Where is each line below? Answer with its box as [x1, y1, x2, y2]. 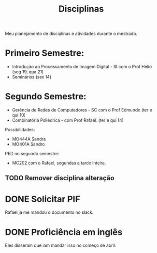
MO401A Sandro [12, 142, 45, 147]
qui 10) [12, 112, 26, 118]
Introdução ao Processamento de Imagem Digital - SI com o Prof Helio [12, 64, 152, 70]
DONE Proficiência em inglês [5, 226, 123, 237]
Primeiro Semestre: [5, 47, 85, 59]
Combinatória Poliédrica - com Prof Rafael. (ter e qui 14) [12, 117, 124, 123]
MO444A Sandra [12, 136, 46, 142]
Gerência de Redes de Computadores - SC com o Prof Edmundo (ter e [12, 107, 152, 113]
